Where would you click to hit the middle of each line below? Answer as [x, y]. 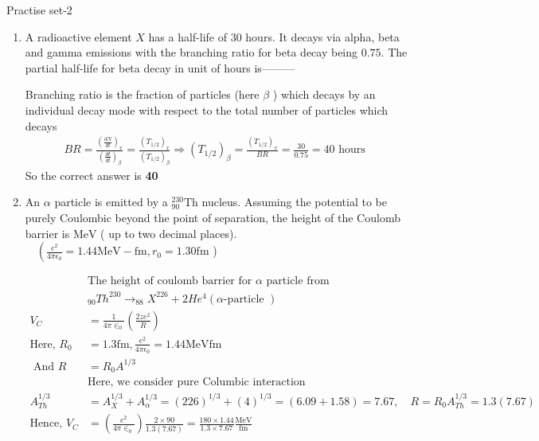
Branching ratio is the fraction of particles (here [142, 94]
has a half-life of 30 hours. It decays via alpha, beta [274, 36]
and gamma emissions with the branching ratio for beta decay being [191, 52]
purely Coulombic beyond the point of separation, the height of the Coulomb [213, 217]
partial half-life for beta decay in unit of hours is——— [160, 67]
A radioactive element [78, 36]
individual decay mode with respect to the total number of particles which [207, 109]
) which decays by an [324, 94]
